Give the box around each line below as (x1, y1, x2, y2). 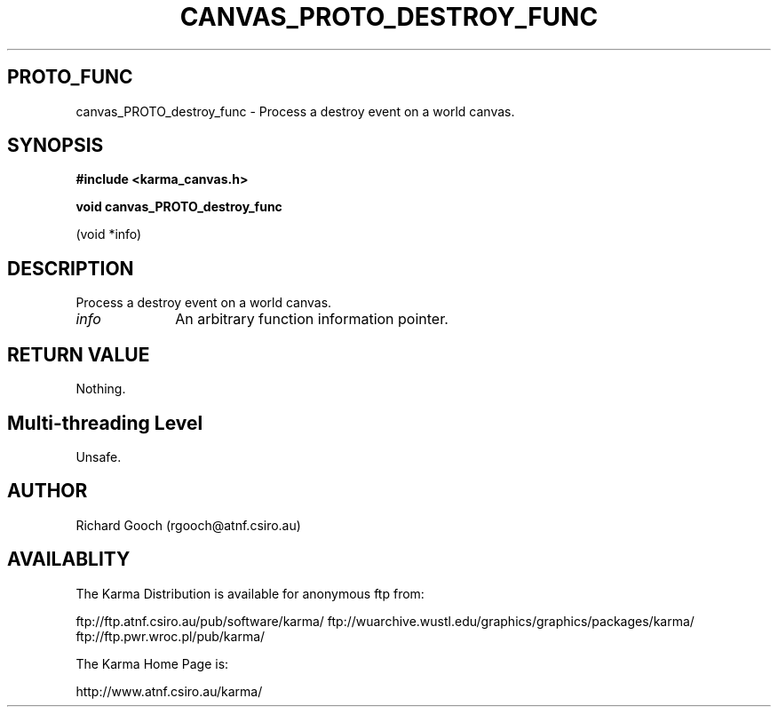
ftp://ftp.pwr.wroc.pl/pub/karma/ (75, 628, 266, 644)
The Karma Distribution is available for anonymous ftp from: (75, 585, 425, 601)
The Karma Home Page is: (75, 655, 229, 671)
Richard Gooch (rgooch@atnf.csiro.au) (75, 517, 301, 533)
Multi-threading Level (7, 411, 203, 434)
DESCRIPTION (7, 257, 134, 280)
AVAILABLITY (7, 548, 131, 571)
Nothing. (75, 381, 126, 397)
